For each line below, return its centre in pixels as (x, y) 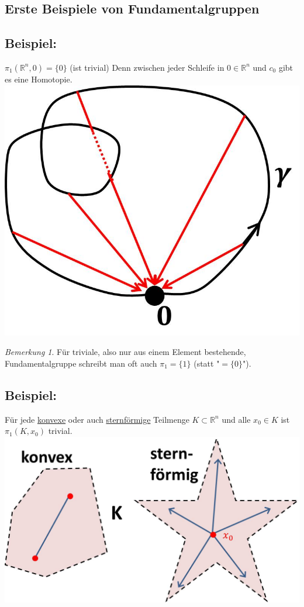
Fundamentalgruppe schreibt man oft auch (81, 363)
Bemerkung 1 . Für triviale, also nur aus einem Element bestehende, (125, 352)
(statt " (207, 363)
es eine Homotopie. (39, 79)
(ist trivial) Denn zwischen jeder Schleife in (147, 67)
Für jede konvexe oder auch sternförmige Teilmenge (97, 419)
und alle (236, 419)
